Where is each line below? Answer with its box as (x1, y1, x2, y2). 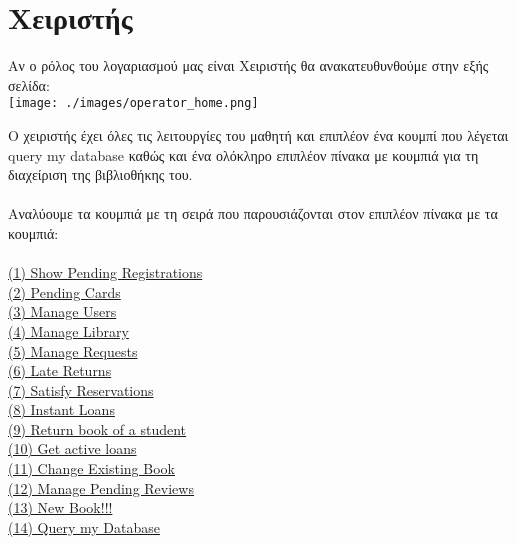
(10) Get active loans (8, 438, 137, 459)
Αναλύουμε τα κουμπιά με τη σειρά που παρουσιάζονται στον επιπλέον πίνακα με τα (8, 203, 498, 224)
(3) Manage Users (8, 301, 117, 322)
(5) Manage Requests (8, 340, 138, 361)
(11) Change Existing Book (8, 458, 175, 479)
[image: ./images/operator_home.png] (8, 96, 259, 111)
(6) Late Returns (8, 360, 112, 381)
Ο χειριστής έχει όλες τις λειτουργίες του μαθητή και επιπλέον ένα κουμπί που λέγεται (8, 124, 509, 145)
